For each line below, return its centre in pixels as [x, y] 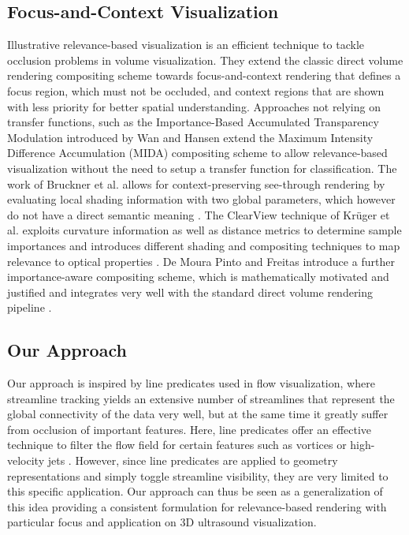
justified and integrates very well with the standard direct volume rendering [190, 292]
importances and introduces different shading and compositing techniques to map [204, 245]
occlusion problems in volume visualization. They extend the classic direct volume [205, 60]
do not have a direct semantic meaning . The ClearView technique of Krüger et [199, 214]
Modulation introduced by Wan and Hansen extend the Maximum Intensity [190, 137]
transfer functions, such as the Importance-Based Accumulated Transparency [193, 122]
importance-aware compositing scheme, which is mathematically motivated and [198, 277]
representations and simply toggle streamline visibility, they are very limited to [198, 475]
